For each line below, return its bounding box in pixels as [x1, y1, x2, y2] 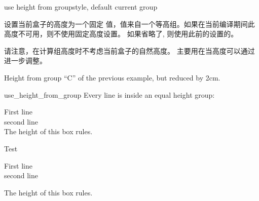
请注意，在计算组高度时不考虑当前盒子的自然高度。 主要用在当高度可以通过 [4, 45, 255, 56]
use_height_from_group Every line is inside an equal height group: [4, 89, 215, 100]
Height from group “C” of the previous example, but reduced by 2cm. [4, 72, 220, 83]
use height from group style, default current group [4, 2, 158, 12]
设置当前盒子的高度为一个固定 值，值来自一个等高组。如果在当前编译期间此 [4, 18, 255, 29]
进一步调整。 [4, 55, 47, 66]
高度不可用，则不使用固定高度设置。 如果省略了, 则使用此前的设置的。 [4, 28, 238, 39]
